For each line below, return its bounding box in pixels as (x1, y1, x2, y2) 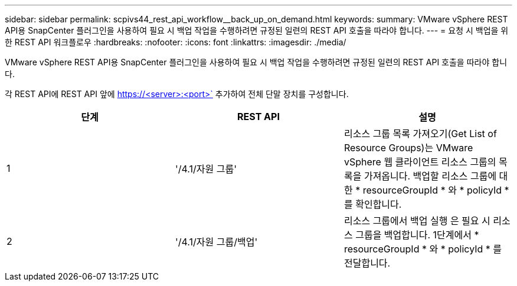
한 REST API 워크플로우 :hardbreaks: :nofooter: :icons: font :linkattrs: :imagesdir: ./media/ (5, 37, 346, 47)
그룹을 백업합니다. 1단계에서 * (355, 229, 479, 241)
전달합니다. (343, 257, 391, 269)
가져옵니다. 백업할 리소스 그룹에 (364, 170, 497, 182)
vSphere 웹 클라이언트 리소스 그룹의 (343, 156, 496, 168)
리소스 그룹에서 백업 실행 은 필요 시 (343, 215, 490, 227)
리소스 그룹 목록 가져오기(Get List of (343, 128, 497, 139)
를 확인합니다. (343, 198, 402, 210)
